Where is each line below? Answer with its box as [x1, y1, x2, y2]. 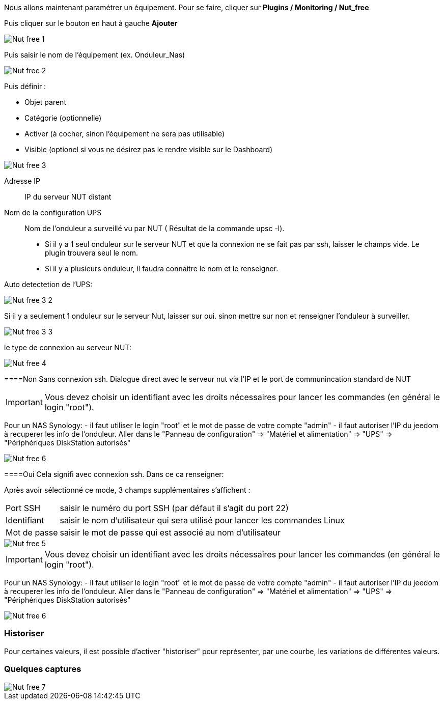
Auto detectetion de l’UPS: [4, 280, 93, 289]
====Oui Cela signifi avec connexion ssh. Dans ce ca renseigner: [4, 470, 224, 478]
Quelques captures [4, 664, 81, 674]
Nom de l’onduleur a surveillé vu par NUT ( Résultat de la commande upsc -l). [24, 224, 285, 233]
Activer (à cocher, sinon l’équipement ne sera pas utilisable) [24, 129, 225, 138]
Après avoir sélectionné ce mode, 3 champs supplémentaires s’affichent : [4, 486, 251, 494]
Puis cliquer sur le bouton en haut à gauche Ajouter [4, 19, 178, 27]
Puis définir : [4, 82, 46, 91]
